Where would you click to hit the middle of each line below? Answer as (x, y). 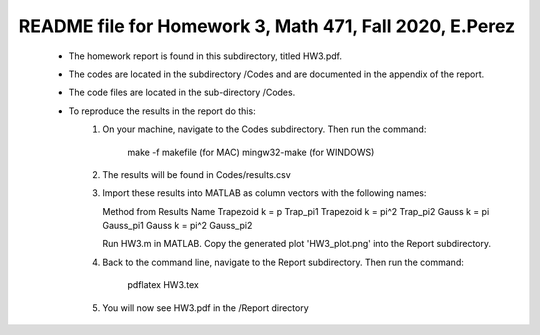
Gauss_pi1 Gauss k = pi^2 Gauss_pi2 (177, 226)
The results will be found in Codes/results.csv (197, 174)
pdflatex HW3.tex (163, 285)
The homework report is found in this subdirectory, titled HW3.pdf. (205, 56)
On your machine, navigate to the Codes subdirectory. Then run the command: (264, 129)
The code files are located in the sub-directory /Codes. (182, 92)
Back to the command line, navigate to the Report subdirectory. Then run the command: (283, 262)
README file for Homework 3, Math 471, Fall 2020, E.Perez (267, 26)
